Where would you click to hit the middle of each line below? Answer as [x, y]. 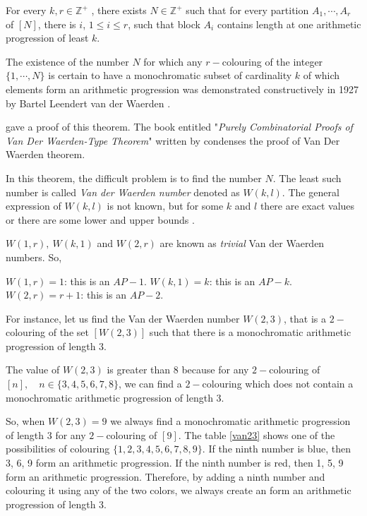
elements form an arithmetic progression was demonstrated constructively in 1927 [182, 89]
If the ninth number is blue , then [280, 449]
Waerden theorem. [46, 154]
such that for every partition [247, 10]
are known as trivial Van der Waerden [242, 243]
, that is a [305, 318]
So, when [25, 421]
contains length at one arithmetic [289, 24]
